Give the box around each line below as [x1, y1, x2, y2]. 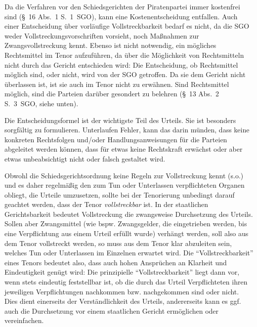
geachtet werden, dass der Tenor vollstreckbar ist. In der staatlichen [4, 199, 209, 209]
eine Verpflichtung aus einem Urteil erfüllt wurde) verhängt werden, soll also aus [4, 228, 249, 239]
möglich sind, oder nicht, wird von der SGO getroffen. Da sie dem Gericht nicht [4, 69, 246, 80]
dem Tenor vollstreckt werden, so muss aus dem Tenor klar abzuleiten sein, [4, 238, 232, 248]
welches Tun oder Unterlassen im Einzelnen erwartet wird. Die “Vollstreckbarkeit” [4, 247, 254, 258]
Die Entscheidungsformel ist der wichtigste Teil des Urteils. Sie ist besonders [4, 115, 236, 125]
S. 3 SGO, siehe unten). [4, 98, 79, 108]
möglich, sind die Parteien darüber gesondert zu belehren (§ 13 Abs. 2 [4, 88, 219, 99]
